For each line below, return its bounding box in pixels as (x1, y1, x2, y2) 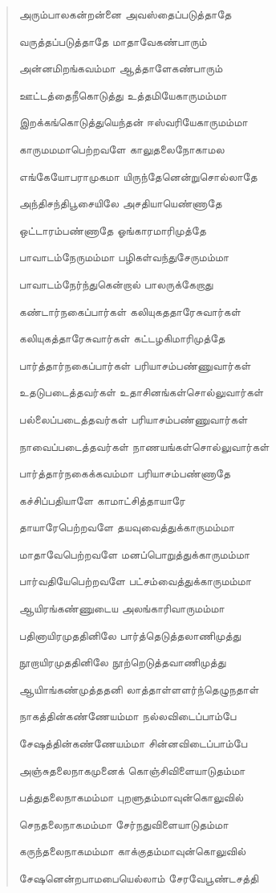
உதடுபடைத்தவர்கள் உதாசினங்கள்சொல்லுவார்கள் (18, 383, 264, 400)
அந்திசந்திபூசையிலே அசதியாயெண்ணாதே (18, 195, 222, 211)
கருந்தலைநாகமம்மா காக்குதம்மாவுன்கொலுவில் (18, 842, 246, 859)
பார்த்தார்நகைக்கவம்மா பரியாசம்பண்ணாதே (18, 465, 231, 481)
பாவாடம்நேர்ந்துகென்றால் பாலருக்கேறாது (18, 275, 213, 292)
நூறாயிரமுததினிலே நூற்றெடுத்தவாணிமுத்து (18, 653, 226, 670)
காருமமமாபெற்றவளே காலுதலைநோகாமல (18, 140, 225, 157)
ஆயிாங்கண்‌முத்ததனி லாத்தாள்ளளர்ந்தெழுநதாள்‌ (18, 680, 259, 697)
